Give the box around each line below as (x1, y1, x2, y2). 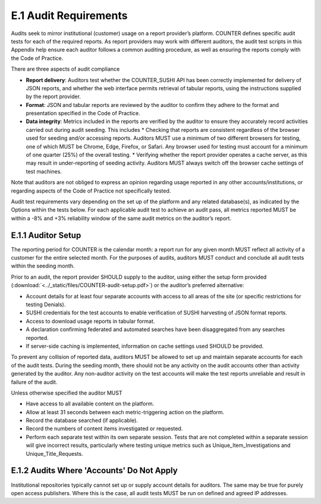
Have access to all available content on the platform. (26, 400, 155, 407)
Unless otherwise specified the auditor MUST (11, 389, 122, 396)
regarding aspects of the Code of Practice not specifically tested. (11, 187, 171, 194)
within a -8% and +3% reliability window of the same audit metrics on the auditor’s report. (11, 215, 232, 222)
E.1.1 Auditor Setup (11, 230, 81, 240)
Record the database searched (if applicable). (26, 417, 138, 424)
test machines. (26, 168, 62, 175)
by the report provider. (26, 93, 81, 100)
